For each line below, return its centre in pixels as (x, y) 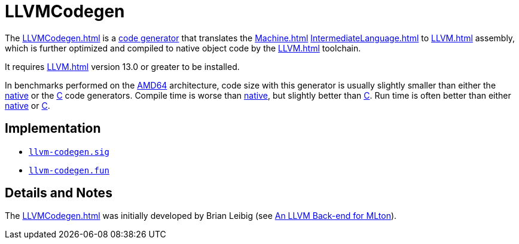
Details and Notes (59, 193)
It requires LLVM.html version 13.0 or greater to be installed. (122, 66)
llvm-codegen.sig (69, 152)
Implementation (53, 129)
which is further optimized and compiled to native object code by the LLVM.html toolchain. (183, 48)
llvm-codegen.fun (69, 170)
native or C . (28, 105)
